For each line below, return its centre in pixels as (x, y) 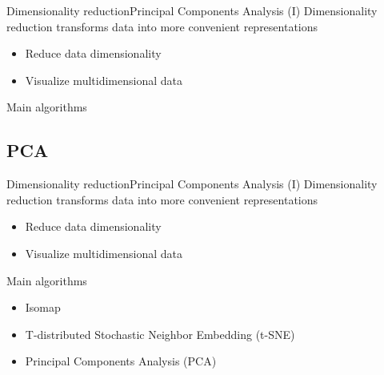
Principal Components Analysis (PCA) (121, 361)
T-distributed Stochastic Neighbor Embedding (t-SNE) (160, 334)
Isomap (43, 307)
